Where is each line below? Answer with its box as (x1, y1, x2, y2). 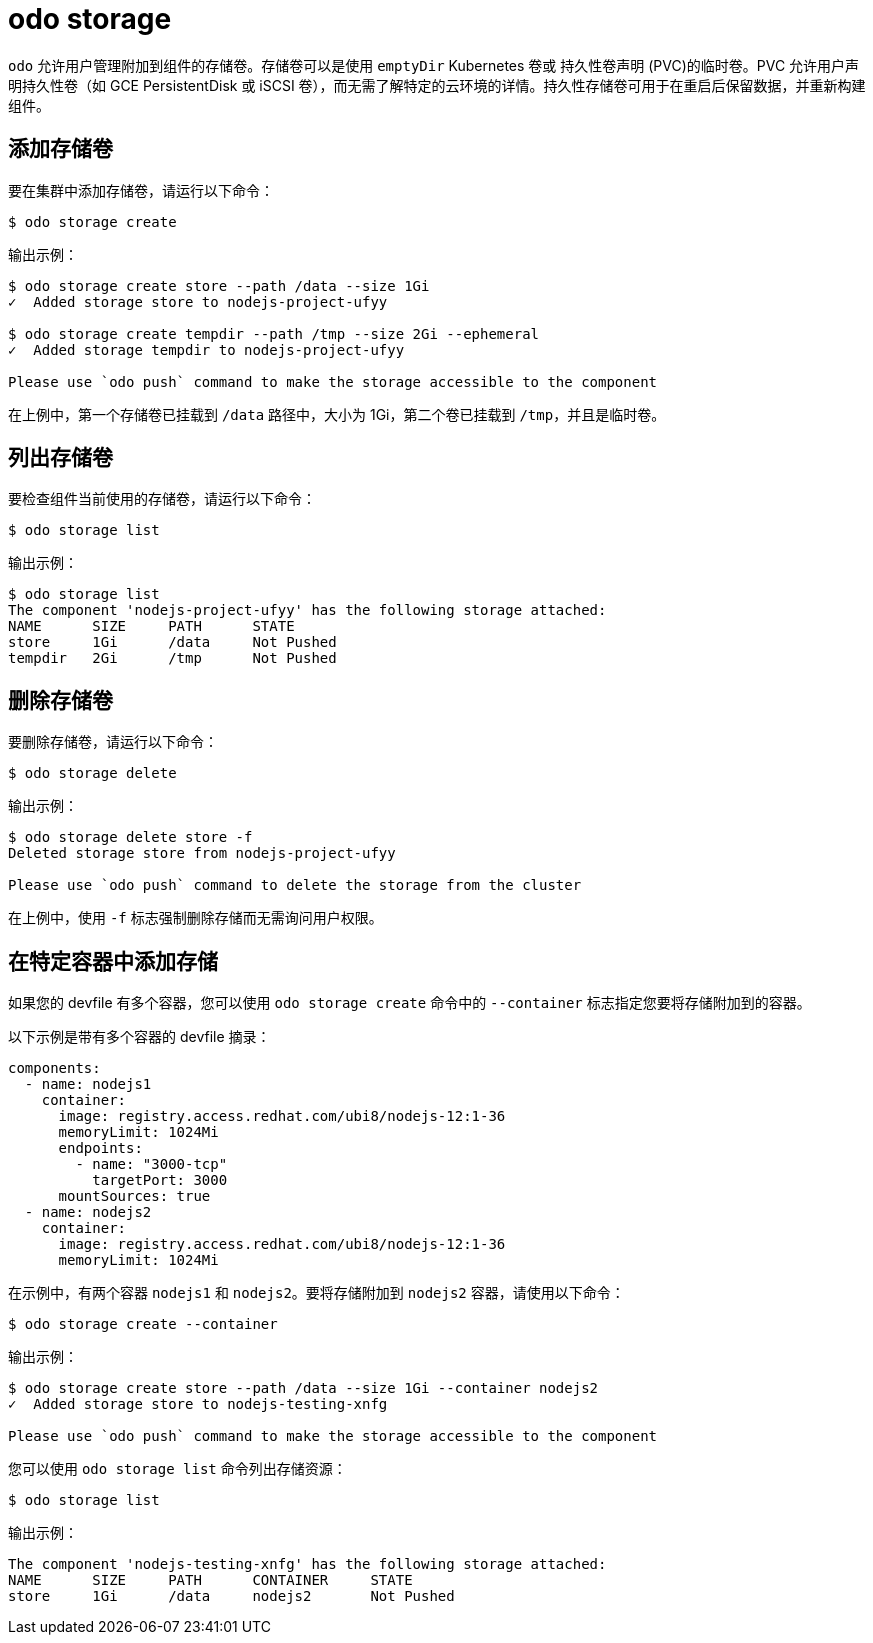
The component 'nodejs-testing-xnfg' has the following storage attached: (8, 1556, 607, 1573)
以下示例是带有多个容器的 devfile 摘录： (8, 1028, 271, 1046)
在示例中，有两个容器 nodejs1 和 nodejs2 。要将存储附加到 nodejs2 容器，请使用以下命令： (8, 1284, 625, 1302)
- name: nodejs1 (24, 1076, 152, 1093)
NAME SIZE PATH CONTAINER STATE (8, 1572, 413, 1589)
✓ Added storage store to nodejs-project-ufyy (8, 293, 388, 310)
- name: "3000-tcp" (75, 1156, 228, 1173)
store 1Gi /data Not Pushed (8, 634, 337, 651)
